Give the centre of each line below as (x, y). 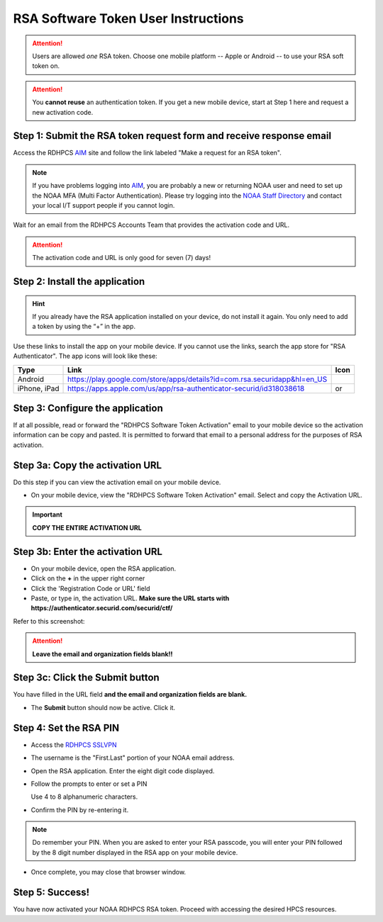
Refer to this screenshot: (49, 621)
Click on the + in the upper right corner (88, 578)
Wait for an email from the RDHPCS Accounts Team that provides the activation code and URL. (151, 225)
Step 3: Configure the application (88, 408)
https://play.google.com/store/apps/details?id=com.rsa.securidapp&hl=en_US (198, 379)
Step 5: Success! (51, 893)
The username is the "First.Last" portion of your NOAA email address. (133, 758)
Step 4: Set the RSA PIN (66, 727)
